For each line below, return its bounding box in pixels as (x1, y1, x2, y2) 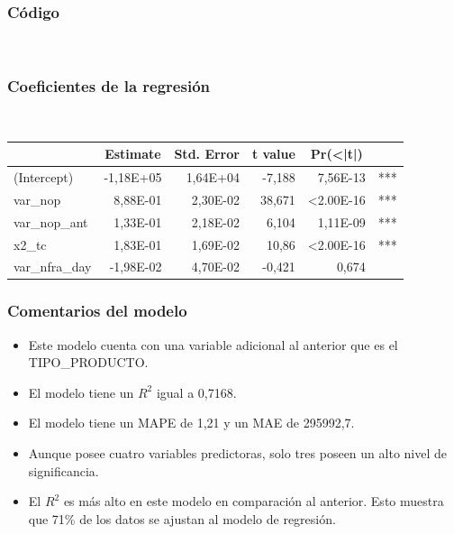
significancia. (28, 461, 99, 480)
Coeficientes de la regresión (7, 74, 210, 97)
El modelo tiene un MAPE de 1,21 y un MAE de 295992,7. (28, 413, 355, 432)
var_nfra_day (14, 257, 92, 276)
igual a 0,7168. (156, 382, 237, 401)
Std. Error (174, 144, 240, 163)
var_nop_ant (14, 212, 88, 231)
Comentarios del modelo (7, 299, 187, 322)
